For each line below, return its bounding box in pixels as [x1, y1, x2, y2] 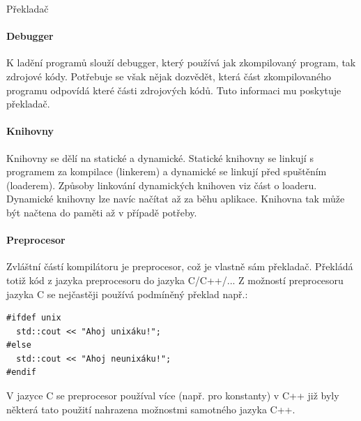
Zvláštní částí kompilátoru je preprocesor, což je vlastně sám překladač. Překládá [6, 259, 353, 274]
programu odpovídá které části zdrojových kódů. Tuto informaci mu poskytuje [6, 82, 341, 97]
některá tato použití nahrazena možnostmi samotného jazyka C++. [6, 401, 295, 416]
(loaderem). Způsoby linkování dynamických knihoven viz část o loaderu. [6, 177, 317, 192]
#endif [6, 367, 36, 378]
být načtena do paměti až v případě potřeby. [6, 205, 197, 219]
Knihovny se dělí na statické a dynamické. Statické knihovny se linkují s [6, 150, 314, 165]
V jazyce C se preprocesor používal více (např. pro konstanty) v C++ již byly [6, 388, 339, 403]
